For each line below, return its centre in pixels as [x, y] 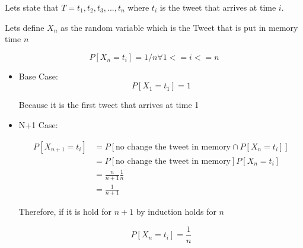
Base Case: [38, 76]
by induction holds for [176, 212]
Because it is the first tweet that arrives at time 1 [109, 105]
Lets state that [32, 7]
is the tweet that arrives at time [218, 7]
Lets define [25, 27]
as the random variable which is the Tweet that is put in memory [179, 27]
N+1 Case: [38, 124]
